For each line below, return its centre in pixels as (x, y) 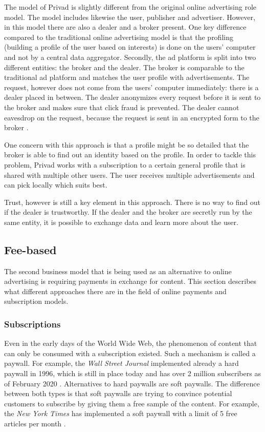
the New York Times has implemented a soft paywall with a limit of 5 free (121, 413)
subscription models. (36, 301)
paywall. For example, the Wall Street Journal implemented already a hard (122, 363)
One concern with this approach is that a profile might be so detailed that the (127, 144)
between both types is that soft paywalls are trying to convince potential (118, 393)
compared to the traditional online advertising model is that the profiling (119, 37)
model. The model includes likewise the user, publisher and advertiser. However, (130, 17)
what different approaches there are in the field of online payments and (115, 291)
